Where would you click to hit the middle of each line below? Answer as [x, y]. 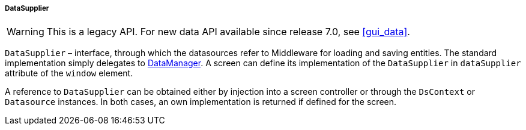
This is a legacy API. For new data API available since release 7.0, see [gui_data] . [228, 32]
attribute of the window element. [69, 73]
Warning [26, 32]
